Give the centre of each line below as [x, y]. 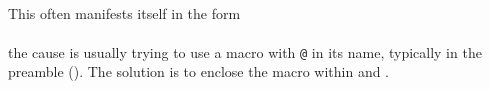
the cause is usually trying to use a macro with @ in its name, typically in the [245, 51]
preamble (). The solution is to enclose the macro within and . [199, 71]
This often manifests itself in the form [124, 12]
